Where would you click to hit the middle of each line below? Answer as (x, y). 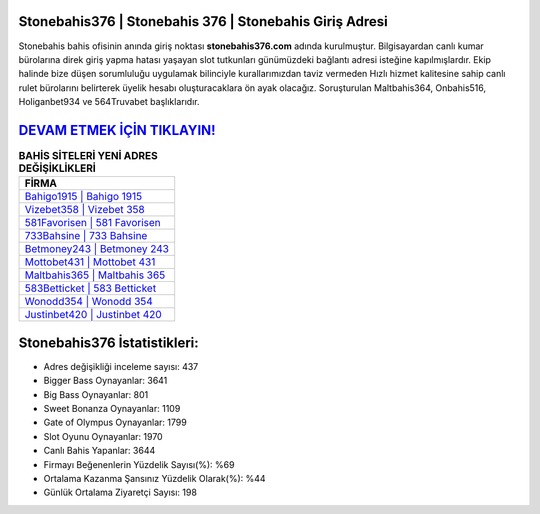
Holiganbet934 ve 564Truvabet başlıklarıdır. (109, 102)
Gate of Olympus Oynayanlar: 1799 (115, 422)
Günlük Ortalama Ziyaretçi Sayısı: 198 (120, 492)
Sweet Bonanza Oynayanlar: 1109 (112, 409)
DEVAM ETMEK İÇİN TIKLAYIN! (117, 130)
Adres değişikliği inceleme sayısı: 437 (121, 366)
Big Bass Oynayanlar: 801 (96, 394)
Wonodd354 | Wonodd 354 (89, 302)
